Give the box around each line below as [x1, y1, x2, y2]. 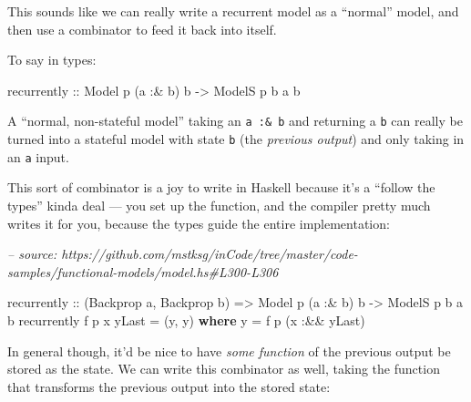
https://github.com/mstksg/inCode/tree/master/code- [61, 244, 358, 263]
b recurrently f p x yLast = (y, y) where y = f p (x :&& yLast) [7, 310, 365, 329]
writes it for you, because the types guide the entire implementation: [7, 213, 390, 232]
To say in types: [7, 50, 97, 69]
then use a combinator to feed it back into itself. [7, 19, 277, 38]
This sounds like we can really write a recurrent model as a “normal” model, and [7, 2, 459, 20]
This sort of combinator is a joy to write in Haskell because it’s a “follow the [7, 178, 435, 197]
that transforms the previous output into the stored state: [7, 376, 331, 396]
